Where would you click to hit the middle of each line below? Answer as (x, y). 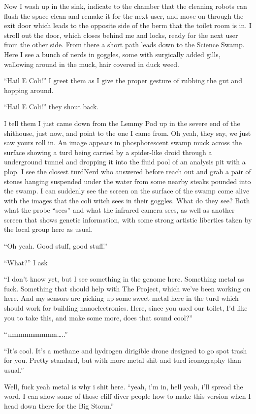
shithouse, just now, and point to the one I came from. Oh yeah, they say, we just (128, 133)
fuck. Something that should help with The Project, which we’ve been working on (127, 288)
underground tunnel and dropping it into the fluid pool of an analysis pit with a (125, 162)
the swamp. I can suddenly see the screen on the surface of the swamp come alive (127, 191)
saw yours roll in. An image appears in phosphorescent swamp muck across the (123, 143)
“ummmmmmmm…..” (36, 334)
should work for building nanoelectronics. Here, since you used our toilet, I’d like (126, 308)
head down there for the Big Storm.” (59, 405)
